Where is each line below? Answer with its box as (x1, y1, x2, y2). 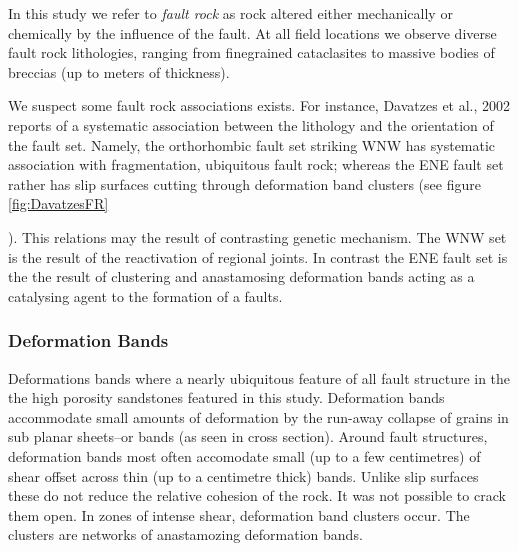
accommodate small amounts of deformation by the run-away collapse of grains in (8, 406, 509, 427)
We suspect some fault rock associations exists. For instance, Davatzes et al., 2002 (8, 95, 511, 116)
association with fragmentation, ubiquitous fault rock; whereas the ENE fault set (8, 154, 504, 175)
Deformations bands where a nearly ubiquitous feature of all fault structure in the (8, 367, 511, 388)
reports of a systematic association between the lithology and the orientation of (8, 114, 494, 135)
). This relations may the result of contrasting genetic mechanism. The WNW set (8, 226, 507, 247)
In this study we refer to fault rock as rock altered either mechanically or (8, 3, 453, 23)
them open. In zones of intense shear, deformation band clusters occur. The (8, 504, 470, 525)
